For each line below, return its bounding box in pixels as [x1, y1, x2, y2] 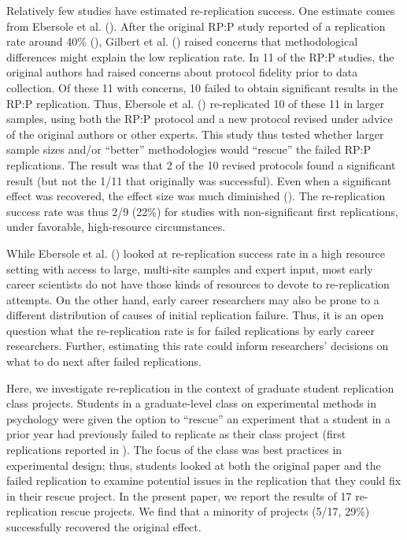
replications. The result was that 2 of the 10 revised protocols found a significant [6, 156, 396, 173]
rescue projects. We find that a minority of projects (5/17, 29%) [61, 503, 370, 520]
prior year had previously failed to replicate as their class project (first [6, 426, 346, 442]
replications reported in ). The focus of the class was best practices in [6, 441, 342, 458]
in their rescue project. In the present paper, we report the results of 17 [6, 487, 352, 504]
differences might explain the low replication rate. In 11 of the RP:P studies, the [6, 48, 394, 65]
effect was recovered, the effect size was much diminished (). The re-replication [6, 188, 386, 204]
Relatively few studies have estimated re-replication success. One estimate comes [6, 2, 395, 18]
